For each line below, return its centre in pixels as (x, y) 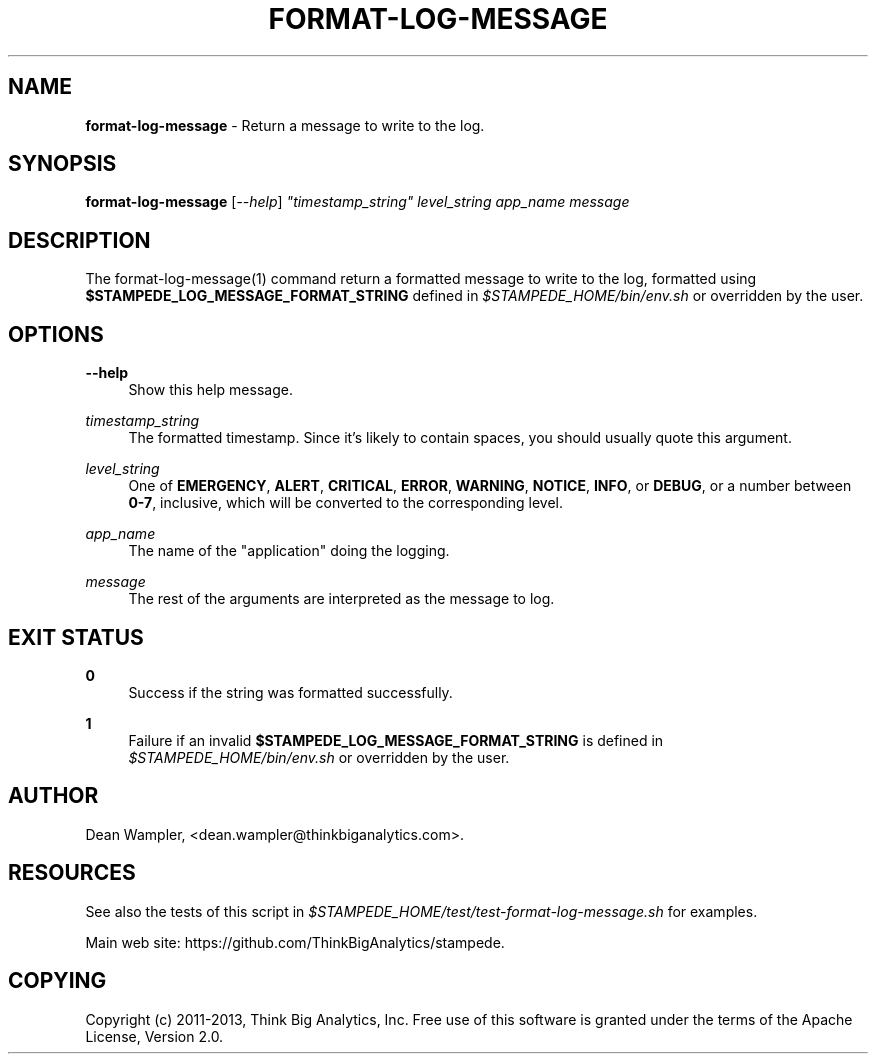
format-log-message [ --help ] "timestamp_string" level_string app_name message (357, 202)
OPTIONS (56, 334)
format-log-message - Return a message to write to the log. (285, 125)
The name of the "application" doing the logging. (289, 551)
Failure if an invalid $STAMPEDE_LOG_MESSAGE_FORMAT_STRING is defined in (396, 740)
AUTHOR (53, 796)
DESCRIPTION (79, 240)
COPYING (57, 981)
